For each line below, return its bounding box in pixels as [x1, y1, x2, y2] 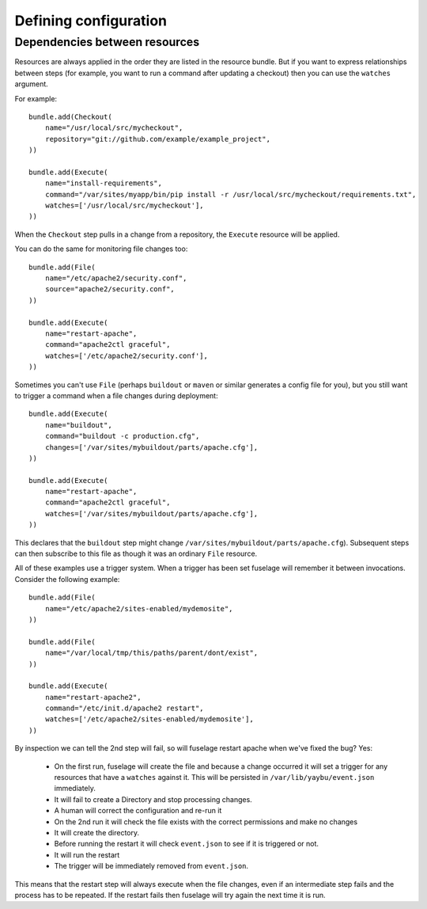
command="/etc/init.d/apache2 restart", [44, 704, 205, 713]
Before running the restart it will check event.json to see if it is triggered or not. [54, 839, 319, 849]
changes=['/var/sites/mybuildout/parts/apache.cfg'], [44, 443, 259, 451]
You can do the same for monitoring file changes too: [14, 244, 188, 253]
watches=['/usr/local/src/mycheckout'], [44, 201, 205, 210]
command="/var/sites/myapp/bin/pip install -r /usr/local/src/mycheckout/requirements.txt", [44, 190, 417, 199]
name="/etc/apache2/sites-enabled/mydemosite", [44, 604, 233, 613]
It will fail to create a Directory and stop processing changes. [54, 794, 252, 804]
